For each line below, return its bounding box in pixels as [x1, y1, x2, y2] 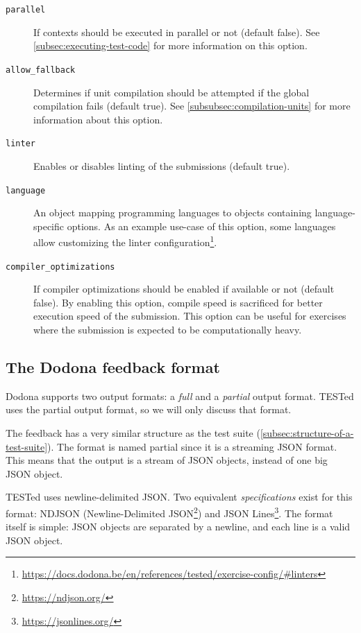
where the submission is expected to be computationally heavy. [33, 322, 302, 337]
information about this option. [33, 112, 163, 126]
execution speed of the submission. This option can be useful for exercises [33, 309, 346, 323]
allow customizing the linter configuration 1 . [33, 233, 217, 250]
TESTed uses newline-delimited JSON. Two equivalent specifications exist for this [6, 489, 353, 504]
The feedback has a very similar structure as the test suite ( [6, 426, 260, 440]
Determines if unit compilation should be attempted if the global [33, 85, 310, 99]
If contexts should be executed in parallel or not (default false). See [33, 24, 320, 39]
